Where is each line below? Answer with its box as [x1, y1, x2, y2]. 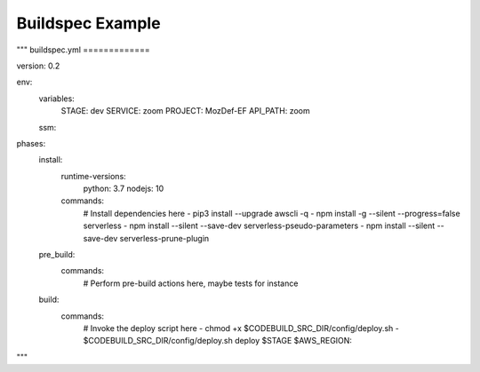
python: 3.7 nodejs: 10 [83, 183, 164, 194]
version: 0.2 [16, 60, 60, 71]
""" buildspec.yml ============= [16, 44, 150, 55]
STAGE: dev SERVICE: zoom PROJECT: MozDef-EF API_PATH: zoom [60, 106, 310, 116]
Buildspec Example [16, 13, 161, 33]
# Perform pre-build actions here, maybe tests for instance [83, 278, 299, 289]
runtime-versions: [60, 170, 126, 181]
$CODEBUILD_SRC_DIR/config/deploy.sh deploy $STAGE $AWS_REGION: [83, 336, 353, 346]
